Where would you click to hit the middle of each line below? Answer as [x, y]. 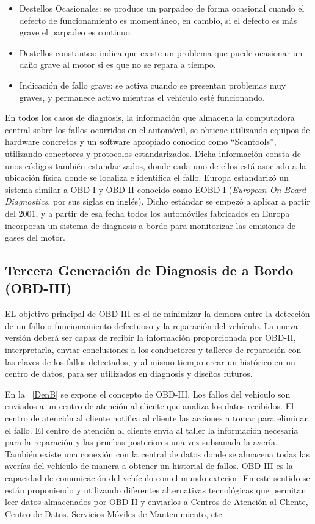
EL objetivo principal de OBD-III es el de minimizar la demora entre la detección [157, 314]
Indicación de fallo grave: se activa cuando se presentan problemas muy [153, 85]
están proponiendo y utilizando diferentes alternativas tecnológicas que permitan [156, 489]
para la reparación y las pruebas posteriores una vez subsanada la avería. [141, 442]
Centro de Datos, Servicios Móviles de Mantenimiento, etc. [115, 513]
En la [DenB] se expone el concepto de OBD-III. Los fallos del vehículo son [148, 394]
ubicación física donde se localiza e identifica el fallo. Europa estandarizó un [147, 177]
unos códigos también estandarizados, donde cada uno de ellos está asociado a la [156, 165]
